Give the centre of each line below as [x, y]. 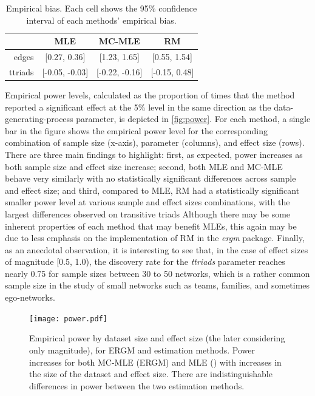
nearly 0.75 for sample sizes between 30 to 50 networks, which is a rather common [157, 273]
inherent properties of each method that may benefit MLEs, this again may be [151, 226]
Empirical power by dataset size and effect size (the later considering [157, 338]
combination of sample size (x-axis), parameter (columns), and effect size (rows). [155, 142]
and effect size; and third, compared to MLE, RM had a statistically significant [152, 190]
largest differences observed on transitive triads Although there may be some [148, 213]
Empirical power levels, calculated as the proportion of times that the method [150, 94]
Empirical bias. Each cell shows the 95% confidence [102, 8]
